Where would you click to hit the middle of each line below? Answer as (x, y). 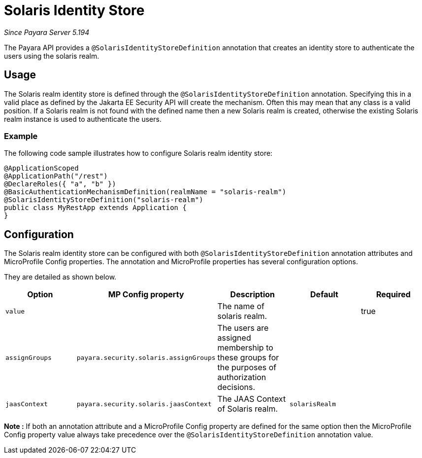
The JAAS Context (252, 399)
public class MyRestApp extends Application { (95, 208)
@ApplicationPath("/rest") (56, 176)
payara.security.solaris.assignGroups (146, 357)
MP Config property (146, 295)
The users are (243, 328)
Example (21, 136)
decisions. (236, 387)
